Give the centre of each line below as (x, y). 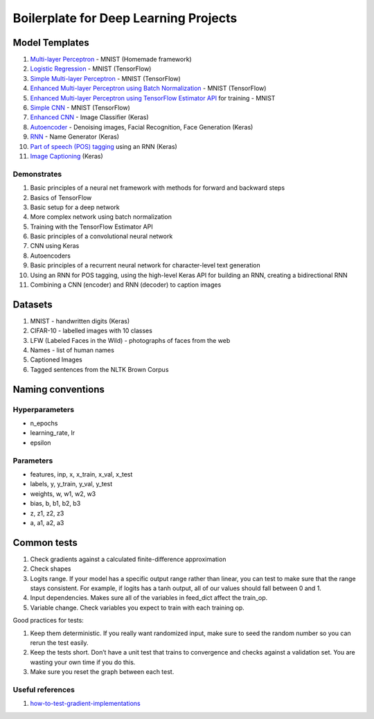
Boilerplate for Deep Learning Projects (125, 18)
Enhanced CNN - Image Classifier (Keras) (89, 117)
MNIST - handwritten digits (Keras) (80, 321)
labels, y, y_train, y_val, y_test (71, 484)
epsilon (41, 443)
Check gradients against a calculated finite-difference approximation (128, 559)
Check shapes (51, 569)
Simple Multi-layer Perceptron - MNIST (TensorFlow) (106, 78)
